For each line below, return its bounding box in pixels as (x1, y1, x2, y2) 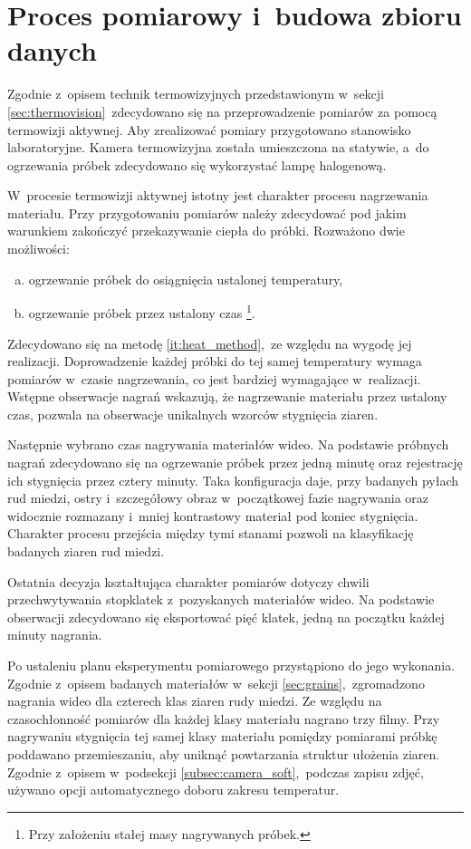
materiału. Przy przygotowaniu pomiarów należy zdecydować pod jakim (7, 203, 407, 222)
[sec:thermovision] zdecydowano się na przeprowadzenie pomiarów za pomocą (7, 101, 437, 121)
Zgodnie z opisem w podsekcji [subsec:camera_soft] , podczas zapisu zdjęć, (7, 762, 424, 781)
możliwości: (7, 239, 70, 258)
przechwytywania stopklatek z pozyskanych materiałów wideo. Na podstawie (7, 590, 435, 609)
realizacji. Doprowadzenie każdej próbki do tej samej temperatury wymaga (7, 352, 422, 371)
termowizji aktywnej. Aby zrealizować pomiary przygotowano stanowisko (7, 120, 411, 139)
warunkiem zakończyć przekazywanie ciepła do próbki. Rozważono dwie (7, 221, 405, 240)
